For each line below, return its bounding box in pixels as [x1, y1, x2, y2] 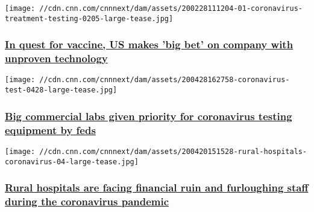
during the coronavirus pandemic [5, 194, 169, 209]
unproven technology [5, 51, 108, 66]
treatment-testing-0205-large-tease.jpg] [5, 14, 174, 23]
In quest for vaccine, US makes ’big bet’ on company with [5, 37, 294, 52]
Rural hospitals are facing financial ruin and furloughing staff [5, 180, 309, 195]
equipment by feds [5, 122, 96, 137]
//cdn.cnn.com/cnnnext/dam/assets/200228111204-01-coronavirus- [39, 4, 303, 13]
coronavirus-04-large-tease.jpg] [5, 157, 139, 166]
